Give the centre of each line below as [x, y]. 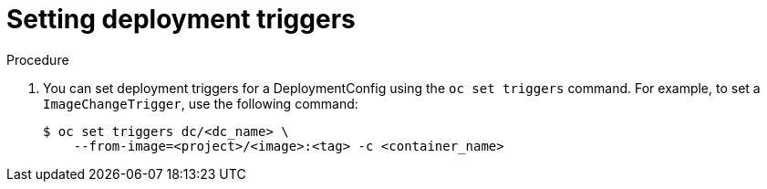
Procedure [38, 59]
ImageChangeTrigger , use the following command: [201, 103]
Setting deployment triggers [181, 19]
